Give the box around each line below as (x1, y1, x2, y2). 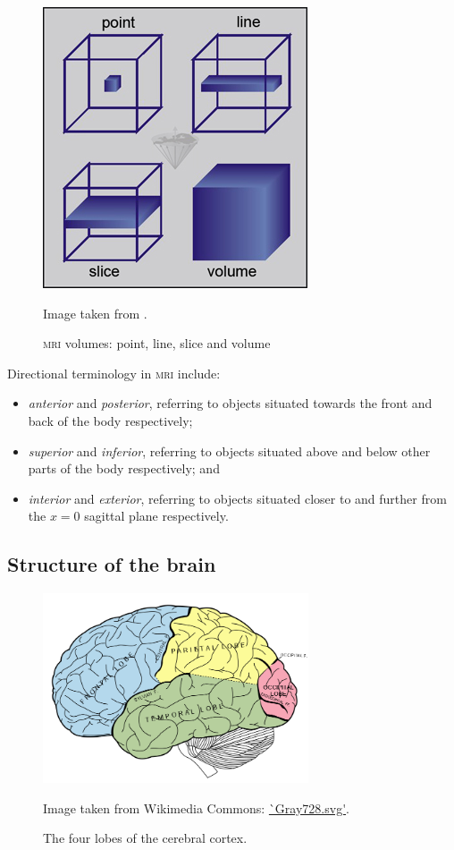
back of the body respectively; (28, 411, 193, 429)
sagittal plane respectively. (84, 506, 229, 525)
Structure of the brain (7, 550, 216, 578)
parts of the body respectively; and (28, 459, 220, 478)
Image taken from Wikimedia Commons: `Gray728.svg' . (43, 798, 349, 817)
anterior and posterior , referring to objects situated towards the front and (28, 394, 433, 412)
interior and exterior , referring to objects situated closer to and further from (28, 489, 447, 507)
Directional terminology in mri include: (7, 363, 221, 382)
